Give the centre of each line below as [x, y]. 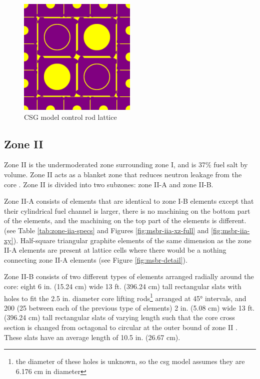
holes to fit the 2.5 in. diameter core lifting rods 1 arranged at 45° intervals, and [125, 297]
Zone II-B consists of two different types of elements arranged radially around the [129, 276]
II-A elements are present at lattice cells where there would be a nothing [115, 250]
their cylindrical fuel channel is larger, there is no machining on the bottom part [127, 210]
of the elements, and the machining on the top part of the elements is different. [125, 220]
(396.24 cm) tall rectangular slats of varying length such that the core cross [119, 317]
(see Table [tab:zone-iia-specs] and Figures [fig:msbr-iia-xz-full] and [106, 230]
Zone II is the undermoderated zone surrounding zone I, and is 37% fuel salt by [126, 165]
